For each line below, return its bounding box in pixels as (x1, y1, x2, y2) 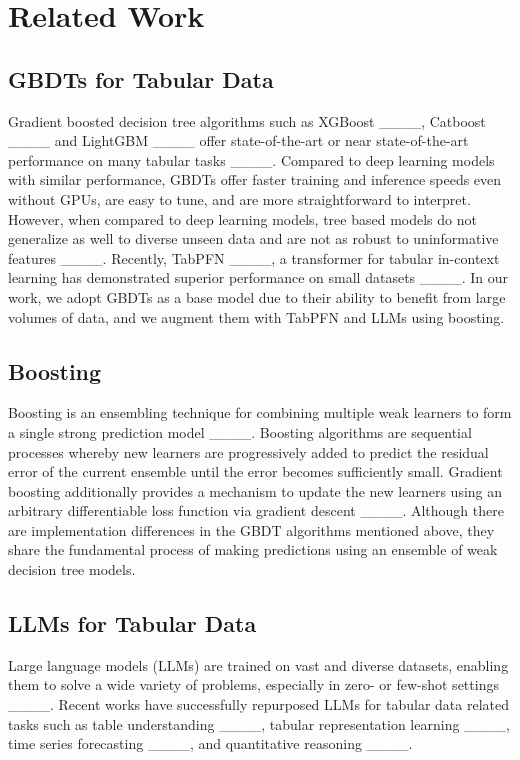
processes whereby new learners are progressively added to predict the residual (8, 441, 489, 462)
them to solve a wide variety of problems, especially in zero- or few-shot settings (8, 674, 499, 695)
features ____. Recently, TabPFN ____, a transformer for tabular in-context (8, 247, 500, 268)
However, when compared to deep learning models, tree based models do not (8, 208, 477, 229)
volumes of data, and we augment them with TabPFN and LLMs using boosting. (8, 306, 505, 327)
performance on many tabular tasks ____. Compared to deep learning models (8, 149, 495, 170)
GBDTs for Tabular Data (8, 63, 274, 94)
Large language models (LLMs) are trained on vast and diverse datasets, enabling (8, 654, 509, 675)
